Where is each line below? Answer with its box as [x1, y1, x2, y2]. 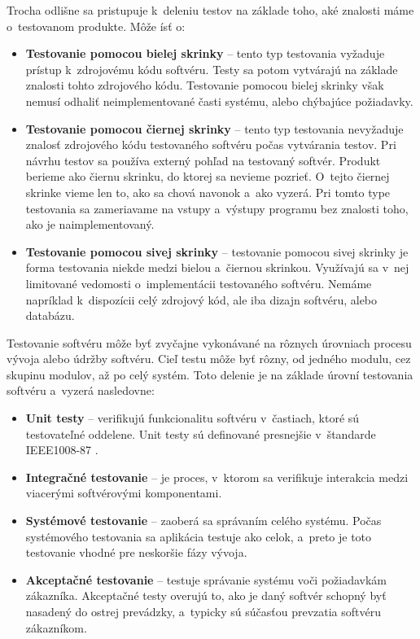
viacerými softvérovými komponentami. [25, 484, 222, 501]
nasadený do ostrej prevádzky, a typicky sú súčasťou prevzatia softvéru [25, 603, 381, 619]
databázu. [25, 307, 75, 324]
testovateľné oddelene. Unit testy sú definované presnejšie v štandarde [25, 425, 376, 442]
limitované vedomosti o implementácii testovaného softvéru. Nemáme [25, 274, 372, 291]
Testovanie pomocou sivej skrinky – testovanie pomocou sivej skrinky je [25, 243, 409, 260]
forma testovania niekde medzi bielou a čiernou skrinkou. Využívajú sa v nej [25, 259, 409, 276]
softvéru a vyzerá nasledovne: [7, 382, 155, 399]
